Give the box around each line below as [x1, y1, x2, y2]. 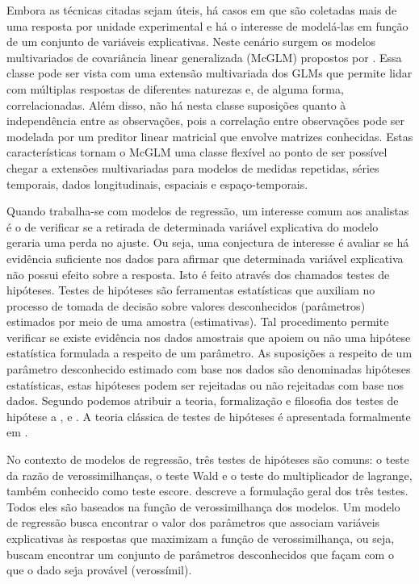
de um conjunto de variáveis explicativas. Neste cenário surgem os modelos [6, 33, 376, 50]
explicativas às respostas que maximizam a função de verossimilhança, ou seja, [6, 530, 395, 546]
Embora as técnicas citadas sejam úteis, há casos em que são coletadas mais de [6, 2, 397, 18]
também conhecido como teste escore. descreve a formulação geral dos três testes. [6, 482, 409, 499]
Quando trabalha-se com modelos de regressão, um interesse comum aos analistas [6, 202, 409, 219]
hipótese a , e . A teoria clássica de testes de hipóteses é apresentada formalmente [6, 407, 411, 424]
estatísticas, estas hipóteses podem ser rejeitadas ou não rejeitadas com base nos [6, 376, 404, 393]
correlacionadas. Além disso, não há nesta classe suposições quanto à [6, 96, 346, 113]
